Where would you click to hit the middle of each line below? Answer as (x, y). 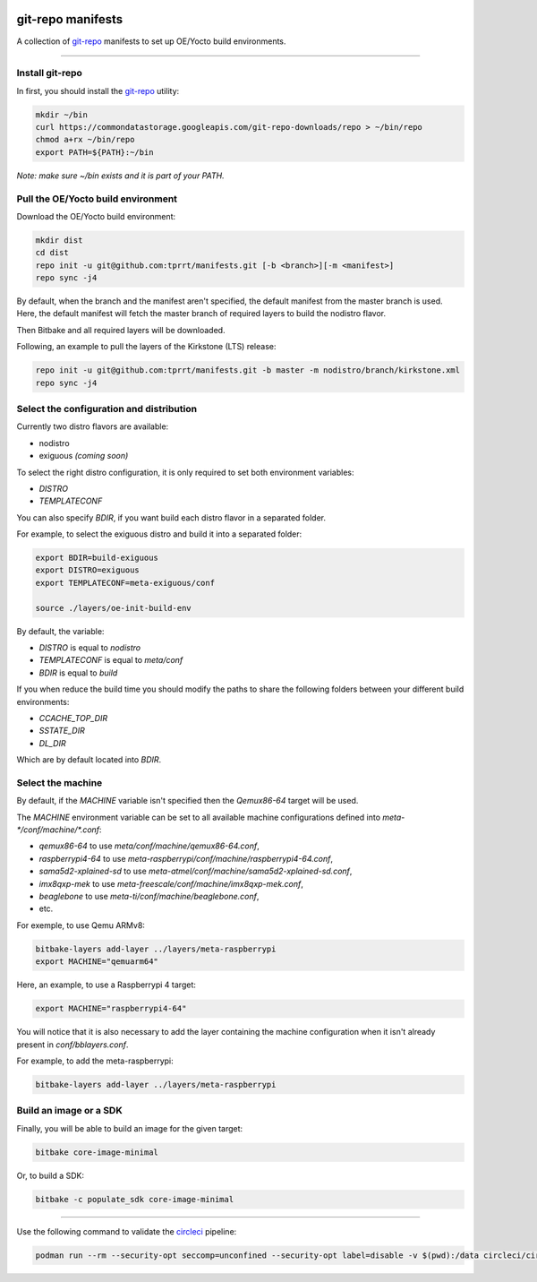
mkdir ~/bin (62, 115)
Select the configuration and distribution (107, 409)
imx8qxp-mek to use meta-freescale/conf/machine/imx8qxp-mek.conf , (171, 883)
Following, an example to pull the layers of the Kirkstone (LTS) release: (146, 347)
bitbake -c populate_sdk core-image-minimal (135, 1199)
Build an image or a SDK (69, 1111)
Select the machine (60, 782)
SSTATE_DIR (62, 731)
